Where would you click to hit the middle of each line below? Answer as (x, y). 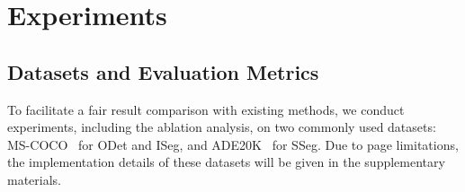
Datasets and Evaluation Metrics (163, 71)
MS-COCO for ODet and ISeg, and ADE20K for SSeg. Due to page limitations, (233, 144)
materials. (35, 179)
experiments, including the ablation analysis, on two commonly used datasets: (222, 127)
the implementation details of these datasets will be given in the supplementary (226, 162)
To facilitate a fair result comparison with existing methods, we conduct (206, 109)
